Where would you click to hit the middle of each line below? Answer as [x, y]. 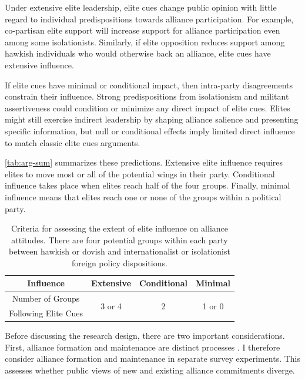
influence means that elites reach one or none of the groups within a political [143, 196]
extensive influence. [39, 65]
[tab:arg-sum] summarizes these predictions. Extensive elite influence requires [144, 162]
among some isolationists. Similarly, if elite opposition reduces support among [145, 42]
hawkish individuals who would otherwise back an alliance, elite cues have [138, 53]
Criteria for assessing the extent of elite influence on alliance [120, 228]
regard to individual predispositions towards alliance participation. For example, [149, 19]
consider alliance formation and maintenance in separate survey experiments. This [153, 358]
